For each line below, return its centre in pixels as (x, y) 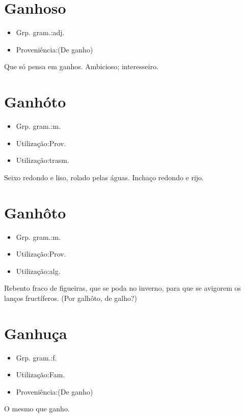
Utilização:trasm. (43, 160)
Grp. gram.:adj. (40, 32)
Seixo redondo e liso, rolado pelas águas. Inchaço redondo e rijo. (104, 177)
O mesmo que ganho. (37, 409)
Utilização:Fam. (40, 374)
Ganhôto (35, 212)
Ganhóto (35, 102)
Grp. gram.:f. (36, 357)
